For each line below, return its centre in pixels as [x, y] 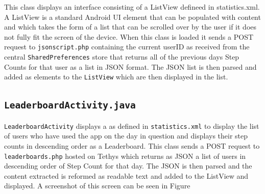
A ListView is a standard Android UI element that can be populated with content [132, 17]
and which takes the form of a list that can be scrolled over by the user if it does [130, 27]
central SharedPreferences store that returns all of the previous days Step [122, 57]
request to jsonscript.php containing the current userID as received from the [127, 47]
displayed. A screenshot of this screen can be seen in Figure [97, 186]
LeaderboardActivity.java [70, 105]
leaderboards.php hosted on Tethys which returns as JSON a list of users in [125, 156]
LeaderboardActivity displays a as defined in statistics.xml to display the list [132, 126]
